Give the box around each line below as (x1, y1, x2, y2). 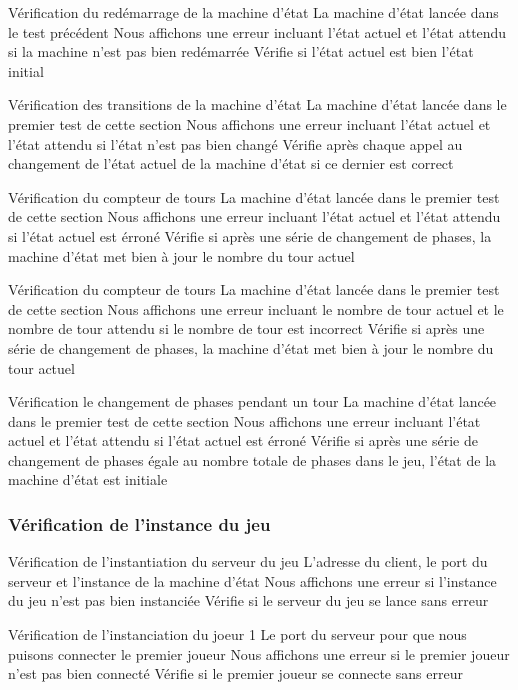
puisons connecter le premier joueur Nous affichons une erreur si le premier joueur (8, 643, 510, 664)
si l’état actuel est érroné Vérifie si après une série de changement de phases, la (8, 225, 492, 246)
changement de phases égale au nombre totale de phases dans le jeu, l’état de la (8, 449, 497, 470)
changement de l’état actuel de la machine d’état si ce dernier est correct (8, 153, 454, 174)
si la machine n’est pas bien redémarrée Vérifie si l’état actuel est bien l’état (8, 41, 474, 62)
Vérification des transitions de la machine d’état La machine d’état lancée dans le (8, 94, 507, 115)
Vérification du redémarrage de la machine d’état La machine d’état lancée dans (8, 2, 499, 22)
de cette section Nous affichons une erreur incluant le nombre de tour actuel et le (8, 298, 504, 319)
